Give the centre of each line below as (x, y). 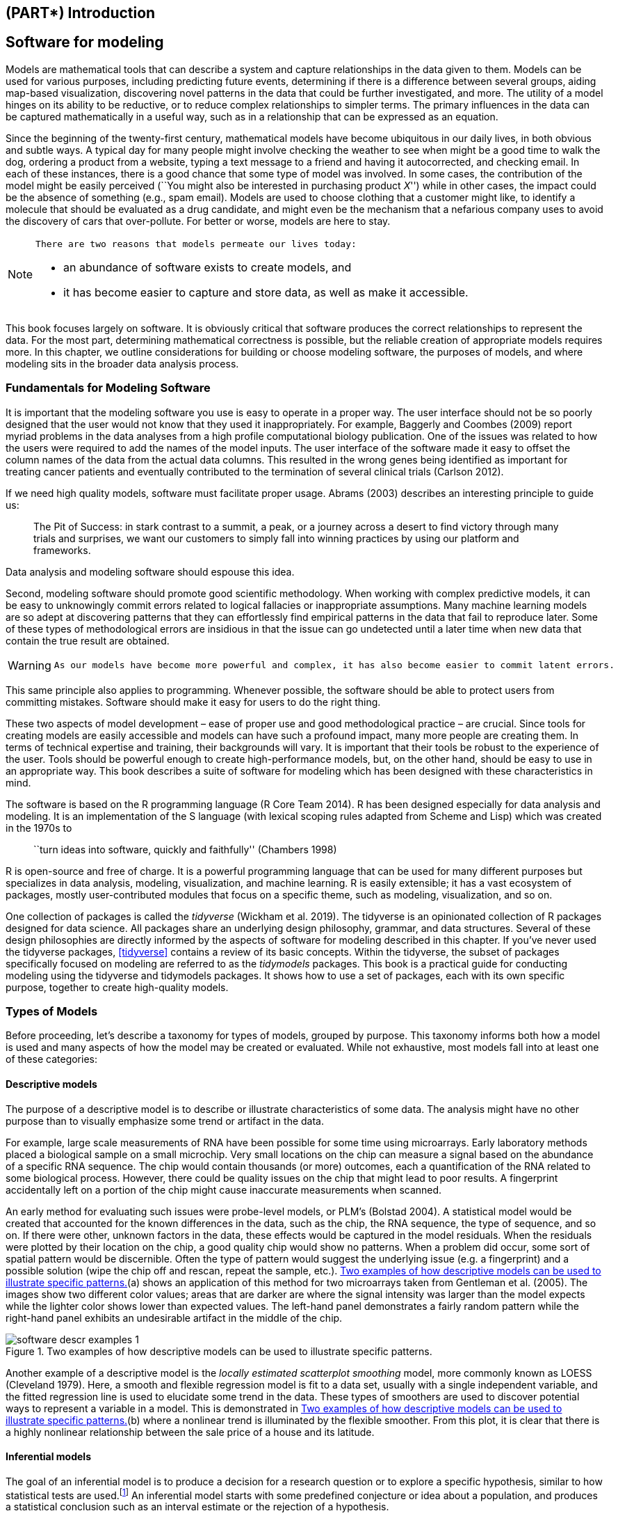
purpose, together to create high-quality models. (117, 987)
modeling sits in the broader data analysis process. (122, 363)
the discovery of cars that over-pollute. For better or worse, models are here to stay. (198, 221)
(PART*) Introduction (81, 13)
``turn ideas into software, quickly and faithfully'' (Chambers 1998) (185, 849)
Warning (30, 665)
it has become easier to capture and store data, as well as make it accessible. (266, 292)
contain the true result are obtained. (88, 640)
